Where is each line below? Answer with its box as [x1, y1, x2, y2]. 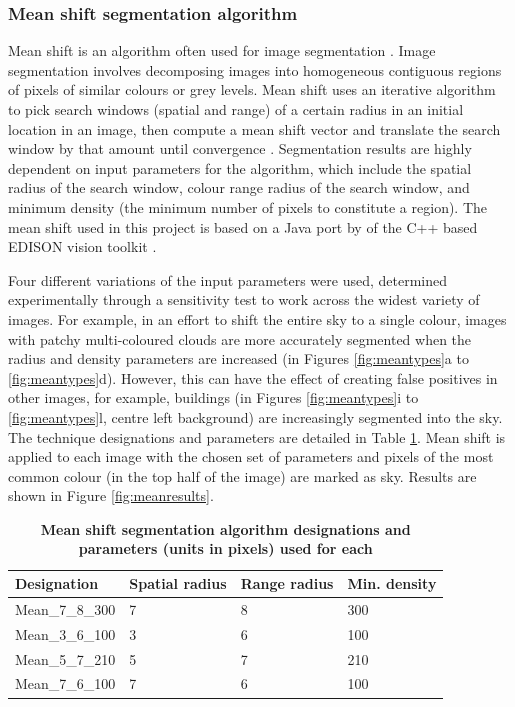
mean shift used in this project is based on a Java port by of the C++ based [8, 216, 478, 237]
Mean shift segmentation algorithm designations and [40, 518, 411, 539]
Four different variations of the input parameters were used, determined [8, 269, 447, 290]
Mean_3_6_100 [15, 623, 116, 644]
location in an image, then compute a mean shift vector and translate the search [8, 118, 501, 139]
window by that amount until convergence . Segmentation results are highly [8, 138, 472, 159]
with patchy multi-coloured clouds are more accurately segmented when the [8, 328, 472, 349]
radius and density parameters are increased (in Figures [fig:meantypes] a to [8, 348, 469, 369]
